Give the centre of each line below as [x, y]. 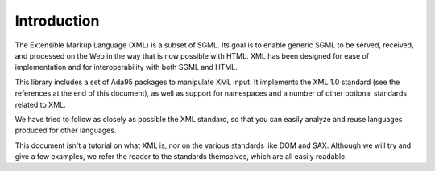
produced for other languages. [66, 130]
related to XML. [40, 104]
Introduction [57, 21]
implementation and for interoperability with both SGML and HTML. [126, 67]
